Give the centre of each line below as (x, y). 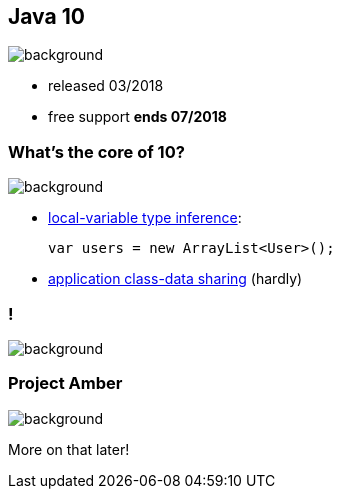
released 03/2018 (106, 86)
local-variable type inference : (145, 218)
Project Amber (65, 383)
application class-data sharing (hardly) (175, 279)
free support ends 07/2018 (137, 117)
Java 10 (46, 16)
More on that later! (69, 449)
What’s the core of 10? (96, 151)
